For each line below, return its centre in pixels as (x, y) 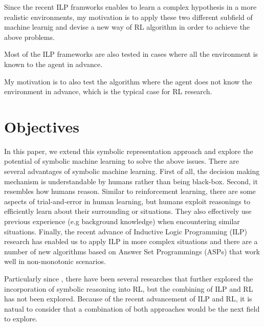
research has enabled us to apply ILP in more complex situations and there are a (131, 241)
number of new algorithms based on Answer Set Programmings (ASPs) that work (132, 251)
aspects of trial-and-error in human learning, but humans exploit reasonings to (127, 201)
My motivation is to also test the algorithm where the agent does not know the (128, 81)
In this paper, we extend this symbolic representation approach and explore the (129, 151)
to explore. (21, 319)
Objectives (42, 126)
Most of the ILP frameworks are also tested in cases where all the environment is (131, 54)
